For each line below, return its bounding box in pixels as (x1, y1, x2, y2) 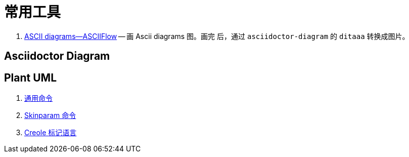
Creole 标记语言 (24, 128, 77, 137)
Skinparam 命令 (24, 111, 76, 120)
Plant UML (4, 71, 57, 84)
